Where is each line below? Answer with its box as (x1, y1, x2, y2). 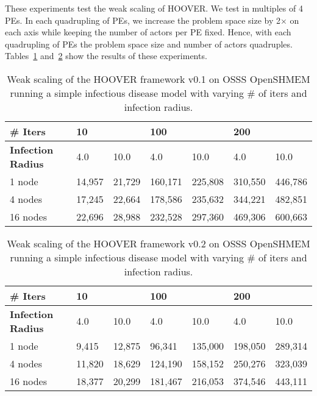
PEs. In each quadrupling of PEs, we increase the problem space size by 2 (5, 13, 280, 26)
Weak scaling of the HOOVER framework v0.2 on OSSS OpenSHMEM (7, 236, 310, 250)
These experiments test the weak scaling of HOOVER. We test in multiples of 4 (5, 2, 303, 14)
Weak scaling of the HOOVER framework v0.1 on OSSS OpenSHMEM (7, 71, 310, 86)
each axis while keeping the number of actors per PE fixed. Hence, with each (5, 26, 291, 38)
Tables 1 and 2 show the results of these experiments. (5, 49, 207, 62)
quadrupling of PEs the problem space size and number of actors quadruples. (5, 37, 293, 50)
